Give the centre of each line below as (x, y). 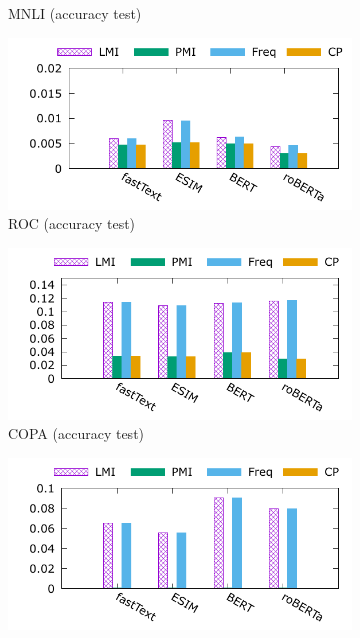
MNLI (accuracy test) (75, 13)
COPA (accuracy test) (76, 433)
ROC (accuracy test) (72, 223)
